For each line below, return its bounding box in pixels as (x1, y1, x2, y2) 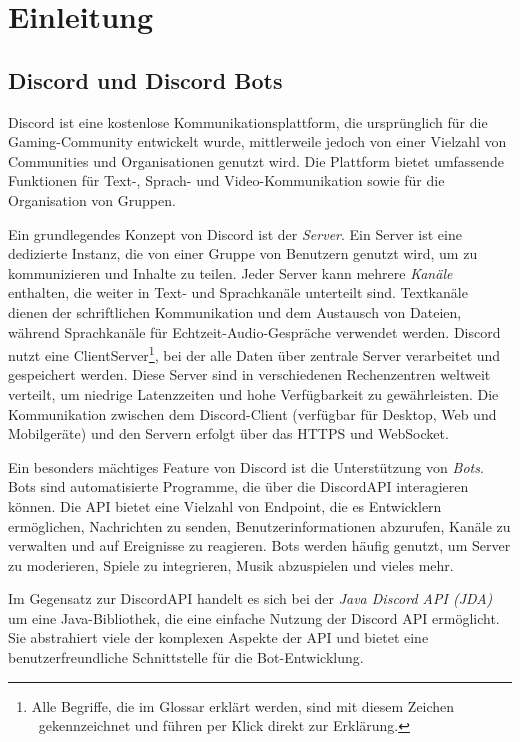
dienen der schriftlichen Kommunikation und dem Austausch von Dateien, (8, 301, 462, 322)
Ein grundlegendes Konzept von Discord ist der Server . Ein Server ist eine (8, 223, 462, 244)
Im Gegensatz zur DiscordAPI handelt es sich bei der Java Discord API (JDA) (8, 588, 493, 609)
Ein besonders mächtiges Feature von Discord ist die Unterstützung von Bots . (8, 456, 484, 477)
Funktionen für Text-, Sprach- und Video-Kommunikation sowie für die (8, 170, 445, 191)
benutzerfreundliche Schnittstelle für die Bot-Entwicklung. (8, 647, 364, 668)
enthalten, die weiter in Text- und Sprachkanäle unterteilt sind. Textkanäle (8, 282, 468, 303)
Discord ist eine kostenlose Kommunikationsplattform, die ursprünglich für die (8, 111, 488, 132)
